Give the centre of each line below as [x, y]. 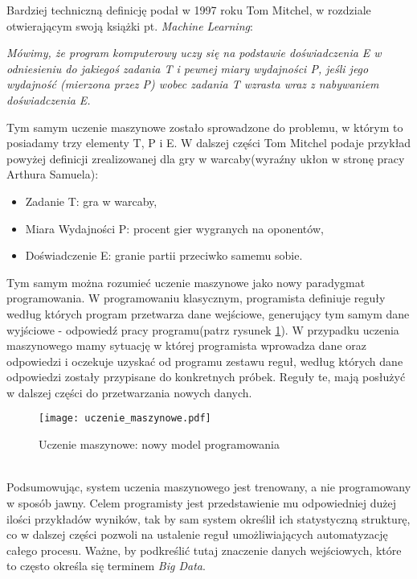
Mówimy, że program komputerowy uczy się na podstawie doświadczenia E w [194, 53]
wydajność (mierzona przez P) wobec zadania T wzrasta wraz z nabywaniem [193, 84]
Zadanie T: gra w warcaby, [91, 201]
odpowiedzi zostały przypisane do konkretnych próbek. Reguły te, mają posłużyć [206, 377]
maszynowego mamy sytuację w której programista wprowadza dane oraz [186, 345]
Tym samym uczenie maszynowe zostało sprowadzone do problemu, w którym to [205, 127]
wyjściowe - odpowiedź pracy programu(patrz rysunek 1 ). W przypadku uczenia [203, 329]
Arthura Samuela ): [53, 174]
